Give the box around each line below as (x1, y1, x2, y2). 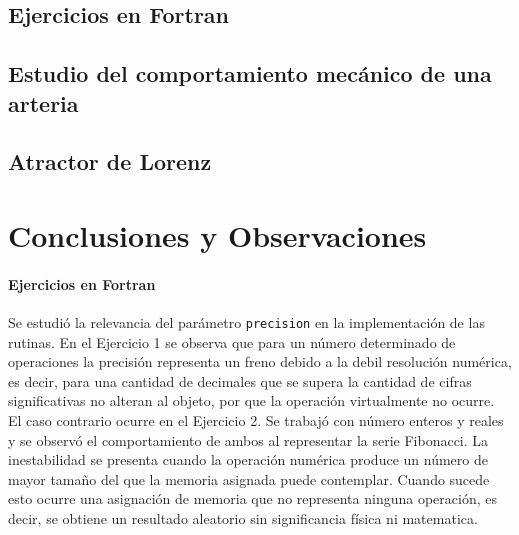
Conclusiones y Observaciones (8, 214, 427, 255)
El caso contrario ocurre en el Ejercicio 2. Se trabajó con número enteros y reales (8, 409, 504, 430)
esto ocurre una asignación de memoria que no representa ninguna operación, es (8, 488, 497, 509)
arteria (8, 87, 79, 118)
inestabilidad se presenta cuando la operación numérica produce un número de (8, 449, 488, 470)
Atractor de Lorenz (8, 146, 212, 177)
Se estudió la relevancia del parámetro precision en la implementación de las (8, 311, 485, 332)
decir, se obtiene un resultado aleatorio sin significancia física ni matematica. (8, 507, 478, 528)
